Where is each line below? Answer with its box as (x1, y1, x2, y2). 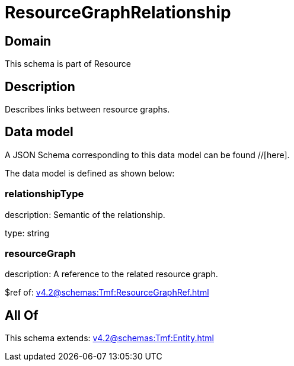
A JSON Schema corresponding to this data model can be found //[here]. (5, 149, 290, 160)
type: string (5, 227, 50, 238)
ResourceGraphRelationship (5, 2, 231, 23)
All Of (5, 307, 39, 323)
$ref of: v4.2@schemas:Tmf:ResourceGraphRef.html (5, 287, 209, 298)
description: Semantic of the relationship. (5, 209, 165, 220)
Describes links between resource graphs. (5, 104, 170, 115)
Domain (5, 33, 52, 49)
